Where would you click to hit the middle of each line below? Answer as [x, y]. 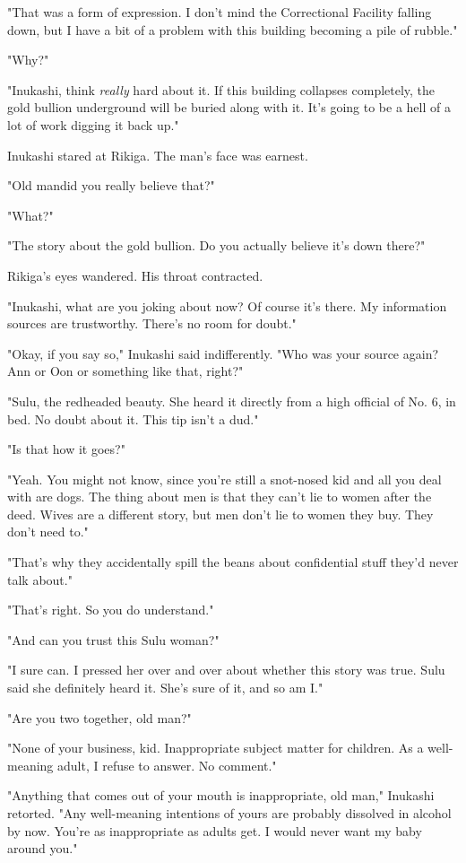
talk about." [40, 579]
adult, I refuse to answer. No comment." [167, 765]
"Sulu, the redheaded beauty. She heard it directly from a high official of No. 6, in [232, 401]
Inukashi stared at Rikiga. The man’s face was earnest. [158, 155]
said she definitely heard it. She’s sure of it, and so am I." [165, 688]
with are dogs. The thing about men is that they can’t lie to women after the [220, 497]
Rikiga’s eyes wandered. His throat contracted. [135, 275]
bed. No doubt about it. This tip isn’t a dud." [133, 418]
